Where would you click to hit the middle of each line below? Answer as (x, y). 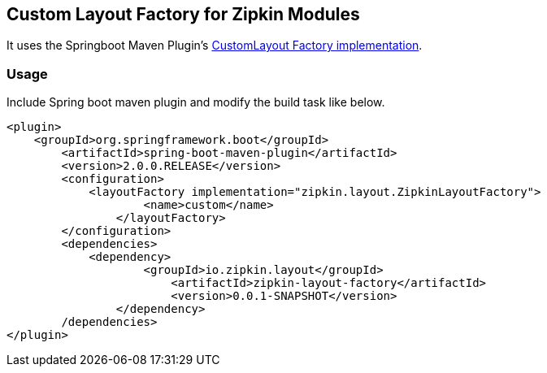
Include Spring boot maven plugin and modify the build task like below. (196, 102)
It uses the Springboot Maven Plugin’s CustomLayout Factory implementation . (215, 46)
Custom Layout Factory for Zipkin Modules (183, 14)
